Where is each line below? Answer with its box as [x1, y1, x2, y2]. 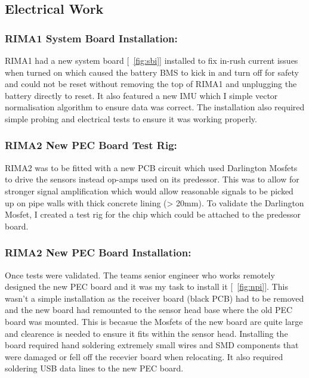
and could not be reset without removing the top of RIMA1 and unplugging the [5, 78, 297, 90]
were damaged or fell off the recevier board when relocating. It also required [5, 350, 283, 362]
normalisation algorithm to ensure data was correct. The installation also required [5, 101, 305, 113]
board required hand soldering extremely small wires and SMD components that [5, 339, 299, 351]
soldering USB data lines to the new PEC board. [5, 362, 184, 374]
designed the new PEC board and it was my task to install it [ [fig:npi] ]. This [5, 280, 288, 293]
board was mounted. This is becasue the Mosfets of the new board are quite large [5, 315, 303, 327]
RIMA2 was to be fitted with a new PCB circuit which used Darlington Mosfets [5, 161, 298, 173]
